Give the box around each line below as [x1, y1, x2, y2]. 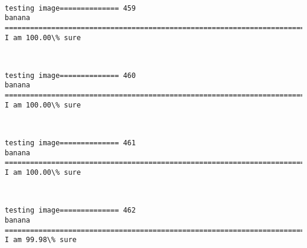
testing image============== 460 [5, 71, 136, 80]
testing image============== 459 [5, 4, 136, 12]
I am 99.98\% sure [5, 236, 77, 244]
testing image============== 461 [5, 139, 136, 148]
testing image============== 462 [5, 206, 136, 215]
